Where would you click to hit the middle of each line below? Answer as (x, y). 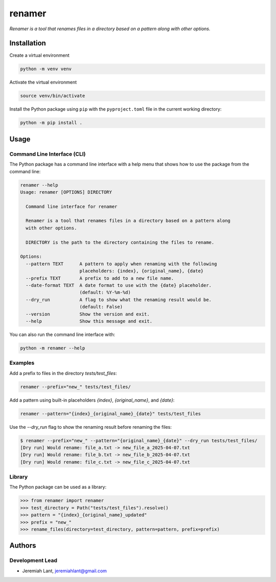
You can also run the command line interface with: (62, 334)
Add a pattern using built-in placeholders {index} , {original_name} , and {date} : (92, 400)
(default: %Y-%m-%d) (105, 293)
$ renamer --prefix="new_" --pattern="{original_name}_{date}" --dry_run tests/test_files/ (139, 440)
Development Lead (33, 560)
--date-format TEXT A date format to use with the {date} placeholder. (119, 285)
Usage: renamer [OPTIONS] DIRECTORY (66, 192)
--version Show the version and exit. (88, 314)
